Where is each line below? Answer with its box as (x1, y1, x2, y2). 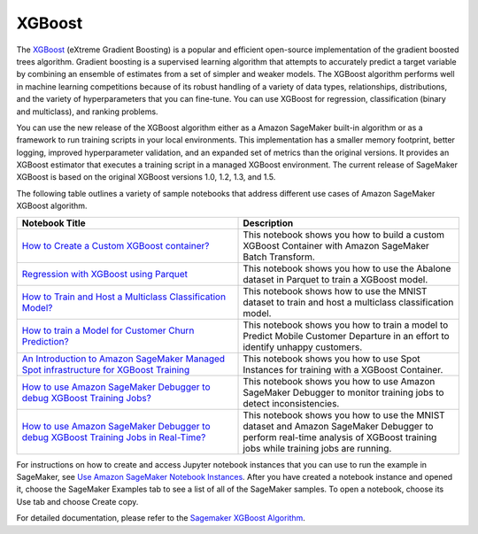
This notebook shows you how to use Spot (243, 352, 420, 365)
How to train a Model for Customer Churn (21, 324, 195, 337)
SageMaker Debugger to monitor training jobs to (243, 386, 444, 399)
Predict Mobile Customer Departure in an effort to (243, 329, 451, 342)
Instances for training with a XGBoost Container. (243, 363, 443, 375)
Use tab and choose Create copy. (16, 496, 139, 507)
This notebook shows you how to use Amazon (243, 375, 436, 387)
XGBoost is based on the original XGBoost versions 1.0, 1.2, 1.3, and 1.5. (16, 172, 276, 182)
